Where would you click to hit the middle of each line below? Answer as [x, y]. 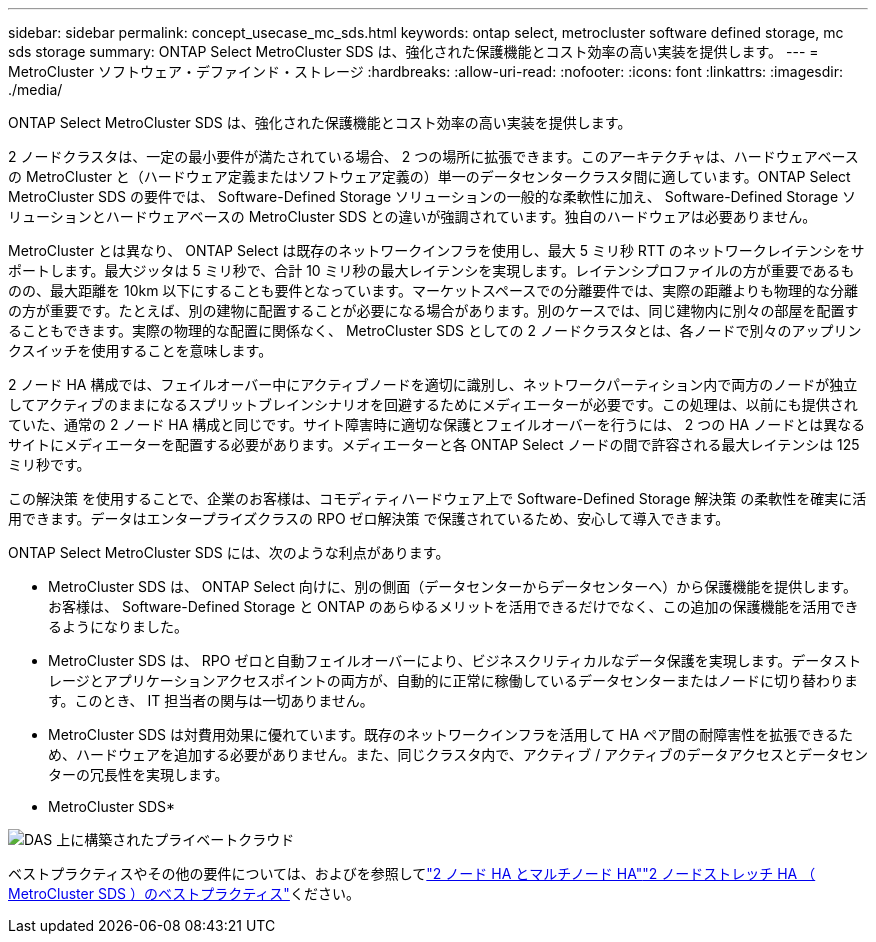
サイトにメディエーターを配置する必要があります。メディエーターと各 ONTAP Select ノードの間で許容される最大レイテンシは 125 [434, 444]
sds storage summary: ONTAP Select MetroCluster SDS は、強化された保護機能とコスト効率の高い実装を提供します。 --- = [413, 51]
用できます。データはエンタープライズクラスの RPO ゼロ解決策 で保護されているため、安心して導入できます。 [369, 518]
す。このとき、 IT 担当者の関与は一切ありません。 [211, 700]
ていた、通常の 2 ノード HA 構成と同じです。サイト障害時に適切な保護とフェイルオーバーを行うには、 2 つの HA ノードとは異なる [437, 424]
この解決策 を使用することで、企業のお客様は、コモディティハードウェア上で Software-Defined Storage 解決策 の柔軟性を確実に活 [437, 498]
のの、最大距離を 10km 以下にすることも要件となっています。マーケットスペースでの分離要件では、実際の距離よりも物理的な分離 [433, 290]
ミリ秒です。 [49, 464]
